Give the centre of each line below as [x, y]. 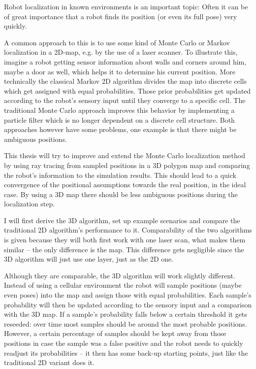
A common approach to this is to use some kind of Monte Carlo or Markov [117, 42]
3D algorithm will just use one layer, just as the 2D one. [89, 259]
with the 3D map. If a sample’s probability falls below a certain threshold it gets [126, 314]
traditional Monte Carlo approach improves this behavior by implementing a [119, 110]
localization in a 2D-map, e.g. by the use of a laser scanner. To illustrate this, [121, 52]
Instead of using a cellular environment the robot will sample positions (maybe [123, 285]
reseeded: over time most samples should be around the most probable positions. [126, 323]
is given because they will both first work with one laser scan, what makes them [125, 240]
